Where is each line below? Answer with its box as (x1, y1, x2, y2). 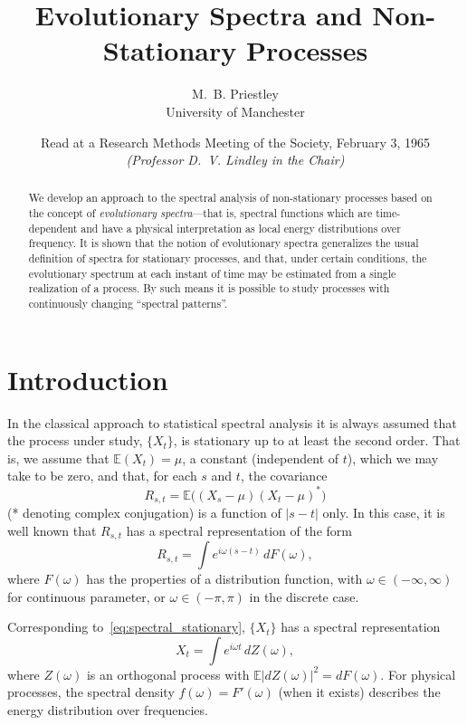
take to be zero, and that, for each (7, 466, 197, 485)
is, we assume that (7, 448, 110, 467)
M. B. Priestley (192, 84, 279, 103)
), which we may (347, 448, 439, 467)
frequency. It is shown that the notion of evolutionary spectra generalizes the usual (28, 235, 419, 251)
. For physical (380, 664, 456, 683)
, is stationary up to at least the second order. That (173, 431, 461, 450)
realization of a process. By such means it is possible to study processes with (28, 281, 390, 296)
